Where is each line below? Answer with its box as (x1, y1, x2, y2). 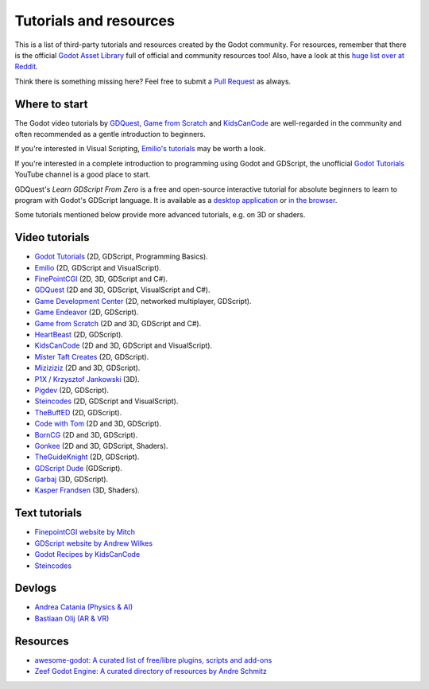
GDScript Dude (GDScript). (34, 463, 123, 473)
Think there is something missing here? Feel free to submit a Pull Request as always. (14, 76, 292, 86)
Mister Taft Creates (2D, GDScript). (34, 352, 149, 361)
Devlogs (14, 582, 57, 595)
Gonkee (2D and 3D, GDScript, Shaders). (34, 441, 168, 450)
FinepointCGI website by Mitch (34, 527, 135, 537)
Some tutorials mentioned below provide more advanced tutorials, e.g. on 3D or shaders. (14, 210, 306, 220)
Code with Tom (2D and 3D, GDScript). (34, 418, 162, 429)
